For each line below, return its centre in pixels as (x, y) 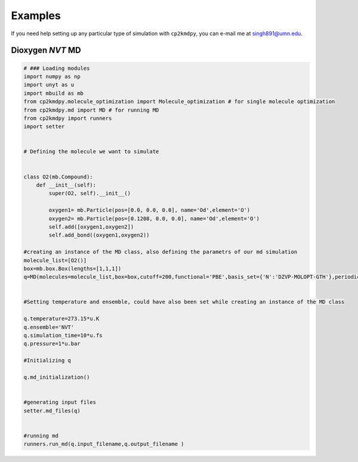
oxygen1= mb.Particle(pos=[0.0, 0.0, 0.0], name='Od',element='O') (149, 210)
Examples (36, 16)
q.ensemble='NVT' (49, 327)
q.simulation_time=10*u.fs (63, 335)
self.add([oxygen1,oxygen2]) (91, 227)
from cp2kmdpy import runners (68, 118)
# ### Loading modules (57, 68)
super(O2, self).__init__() (90, 193)
